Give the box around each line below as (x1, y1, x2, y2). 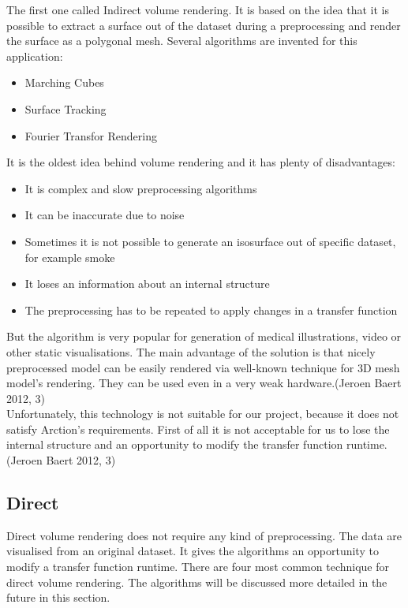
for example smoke (24, 248, 115, 265)
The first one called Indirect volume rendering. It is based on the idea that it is (6, 2, 390, 17)
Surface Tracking (24, 100, 107, 117)
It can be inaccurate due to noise (24, 207, 185, 223)
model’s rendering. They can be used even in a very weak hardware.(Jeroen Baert (6, 375, 402, 391)
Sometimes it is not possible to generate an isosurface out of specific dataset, (24, 233, 396, 249)
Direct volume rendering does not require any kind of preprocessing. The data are (6, 527, 402, 543)
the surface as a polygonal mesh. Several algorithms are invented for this (6, 32, 357, 49)
